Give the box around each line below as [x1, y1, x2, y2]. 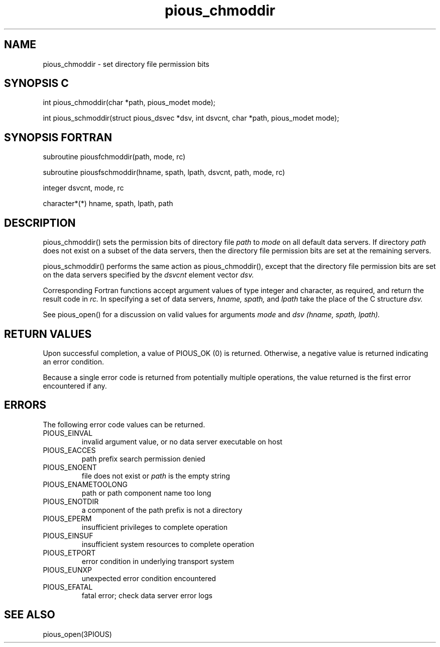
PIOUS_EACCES [43, 445, 96, 454]
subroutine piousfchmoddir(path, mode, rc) [43, 152, 186, 161]
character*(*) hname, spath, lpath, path [43, 199, 173, 208]
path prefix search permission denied [81, 454, 205, 463]
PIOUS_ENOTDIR [43, 497, 99, 506]
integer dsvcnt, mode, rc [43, 183, 124, 193]
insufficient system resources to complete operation [81, 539, 254, 548]
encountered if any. [43, 381, 107, 390]
